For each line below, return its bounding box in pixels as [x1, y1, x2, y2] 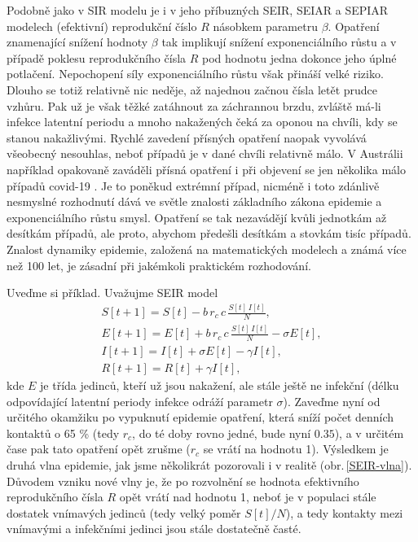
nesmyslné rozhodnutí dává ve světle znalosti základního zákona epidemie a [7, 193, 382, 210]
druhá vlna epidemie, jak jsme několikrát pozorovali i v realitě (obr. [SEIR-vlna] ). [7, 457, 412, 474]
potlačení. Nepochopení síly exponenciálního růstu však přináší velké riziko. [7, 65, 384, 82]
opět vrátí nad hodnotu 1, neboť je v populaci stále [119, 488, 376, 505]
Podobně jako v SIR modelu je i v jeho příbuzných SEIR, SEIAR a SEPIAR [7, 2, 389, 18]
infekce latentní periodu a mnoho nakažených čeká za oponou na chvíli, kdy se [7, 113, 398, 130]
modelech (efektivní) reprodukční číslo [7, 17, 197, 34]
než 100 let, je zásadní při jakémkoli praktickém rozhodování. [7, 256, 311, 273]
